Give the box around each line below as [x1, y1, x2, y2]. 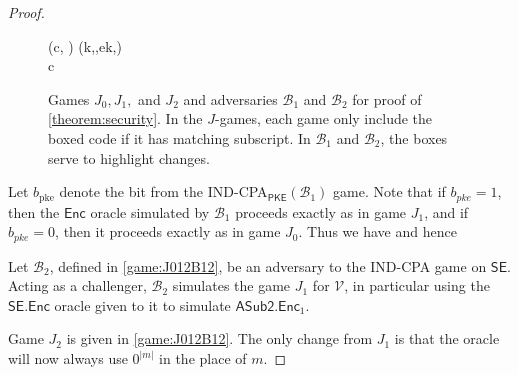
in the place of [159, 348, 247, 369]
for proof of [352, 88, 422, 109]
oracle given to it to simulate [54, 294, 231, 315]
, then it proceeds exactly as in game [55, 221, 281, 242]
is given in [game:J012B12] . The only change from [66, 328, 373, 349]
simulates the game [172, 275, 291, 296]
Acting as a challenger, [8, 275, 147, 296]
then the [8, 201, 60, 222]
